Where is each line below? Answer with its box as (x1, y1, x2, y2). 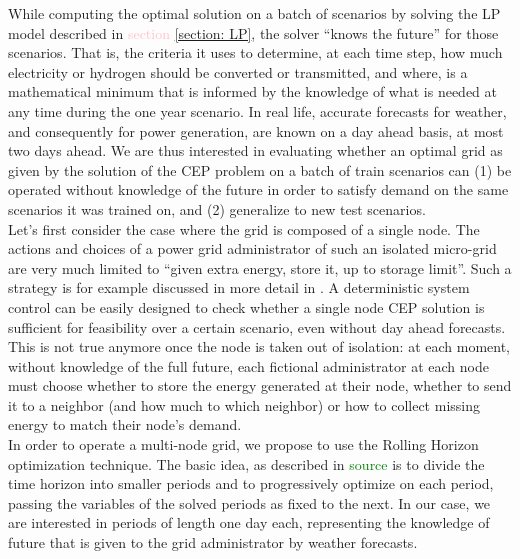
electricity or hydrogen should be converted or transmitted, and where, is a (8, 61, 468, 82)
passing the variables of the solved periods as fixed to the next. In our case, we (8, 492, 491, 513)
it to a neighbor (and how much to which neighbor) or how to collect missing (8, 394, 480, 415)
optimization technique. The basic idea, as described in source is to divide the (8, 453, 485, 474)
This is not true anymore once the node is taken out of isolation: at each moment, (8, 336, 511, 357)
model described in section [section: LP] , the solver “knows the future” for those (8, 22, 499, 43)
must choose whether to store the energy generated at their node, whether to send (8, 375, 512, 396)
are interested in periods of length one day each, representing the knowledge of (8, 512, 490, 533)
